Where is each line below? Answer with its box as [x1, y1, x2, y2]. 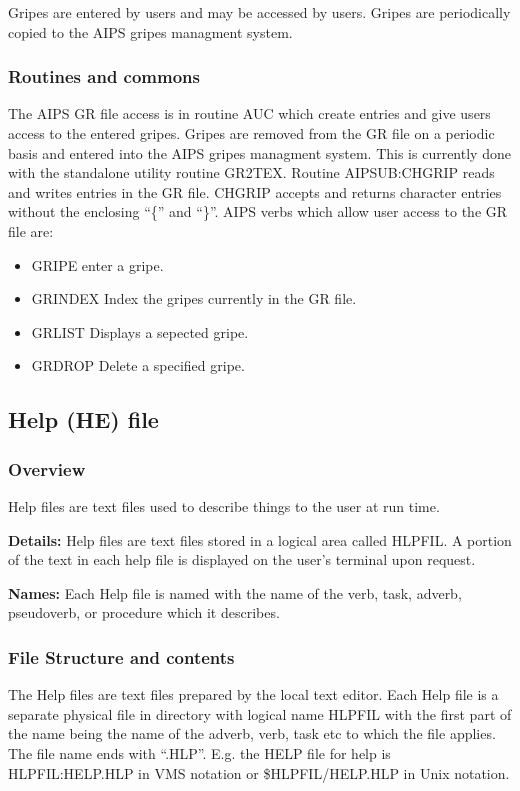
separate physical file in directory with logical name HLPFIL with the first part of [8, 703, 512, 724]
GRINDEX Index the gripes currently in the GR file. [31, 288, 357, 309]
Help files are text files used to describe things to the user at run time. [8, 495, 440, 516]
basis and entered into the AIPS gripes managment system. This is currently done [8, 142, 511, 163]
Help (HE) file [8, 404, 159, 435]
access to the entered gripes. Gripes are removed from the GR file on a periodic [8, 123, 495, 143]
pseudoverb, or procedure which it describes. [8, 602, 280, 623]
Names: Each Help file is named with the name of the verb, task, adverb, [8, 582, 462, 603]
